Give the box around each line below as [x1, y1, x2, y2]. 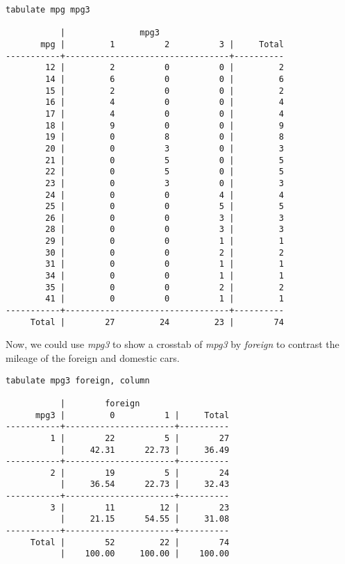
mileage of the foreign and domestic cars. [6, 350, 180, 365]
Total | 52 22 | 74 [30, 537, 230, 547]
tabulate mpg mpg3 [6, 5, 90, 15]
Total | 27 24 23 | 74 [30, 317, 284, 327]
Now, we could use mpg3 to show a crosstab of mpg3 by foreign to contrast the [6, 337, 339, 351]
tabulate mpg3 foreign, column [6, 375, 150, 385]
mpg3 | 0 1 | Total [35, 410, 230, 420]
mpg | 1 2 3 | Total [40, 39, 284, 49]
